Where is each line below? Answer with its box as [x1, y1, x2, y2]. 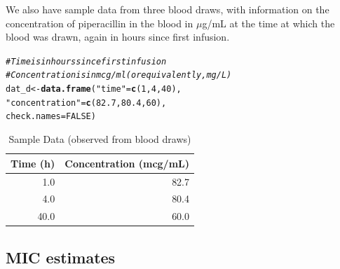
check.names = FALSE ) [6, 111, 96, 122]
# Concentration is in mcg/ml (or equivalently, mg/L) [6, 70, 232, 81]
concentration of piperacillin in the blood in [6, 15, 193, 30]
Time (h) [11, 156, 55, 170]
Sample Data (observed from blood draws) [8, 132, 191, 146]
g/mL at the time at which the [202, 15, 335, 30]
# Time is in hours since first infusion [6, 56, 167, 67]
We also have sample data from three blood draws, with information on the [6, 2, 329, 16]
